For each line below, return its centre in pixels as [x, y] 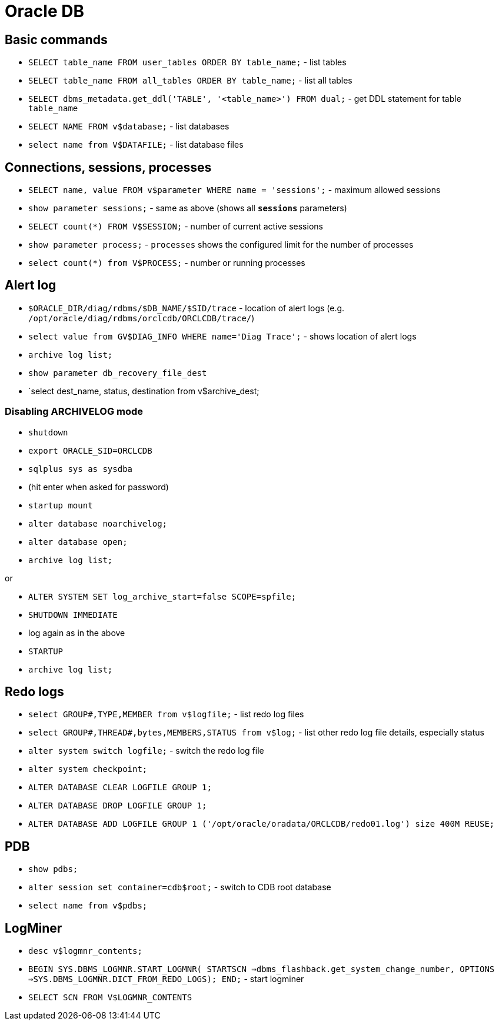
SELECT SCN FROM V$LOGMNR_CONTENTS [110, 998]
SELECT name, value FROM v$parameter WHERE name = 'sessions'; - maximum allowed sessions [234, 190]
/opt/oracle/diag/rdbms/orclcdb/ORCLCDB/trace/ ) [142, 318]
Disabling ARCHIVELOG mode [74, 412]
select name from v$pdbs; [88, 906]
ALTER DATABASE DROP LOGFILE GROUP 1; [118, 806]
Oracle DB [44, 11]
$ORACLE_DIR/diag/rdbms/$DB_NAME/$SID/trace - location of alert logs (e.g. [187, 308]
